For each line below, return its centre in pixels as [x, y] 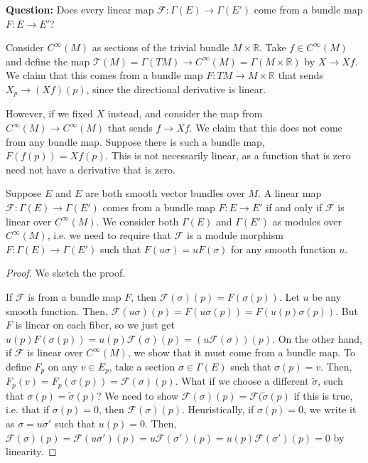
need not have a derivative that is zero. [91, 169]
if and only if [294, 207]
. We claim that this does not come [266, 128]
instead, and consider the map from [185, 113]
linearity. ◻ [31, 451]
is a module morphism [235, 235]
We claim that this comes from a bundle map [104, 75]
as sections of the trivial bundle [161, 47]
